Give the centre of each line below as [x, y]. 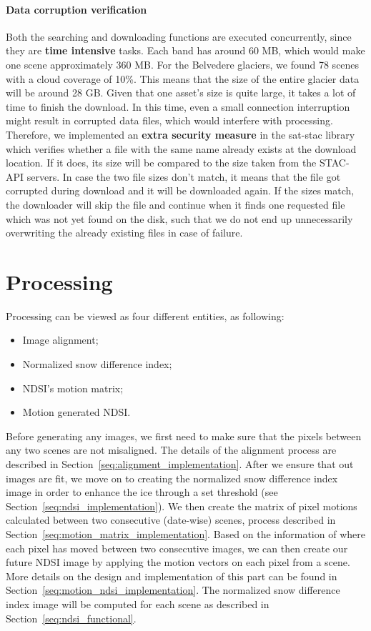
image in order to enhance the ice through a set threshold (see [142, 492]
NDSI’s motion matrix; [73, 388]
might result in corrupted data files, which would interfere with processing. [169, 120]
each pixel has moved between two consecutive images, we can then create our [177, 548]
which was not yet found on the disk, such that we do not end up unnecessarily [179, 218]
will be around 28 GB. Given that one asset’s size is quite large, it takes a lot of [181, 93]
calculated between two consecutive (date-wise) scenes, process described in [171, 520]
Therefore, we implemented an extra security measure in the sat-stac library [180, 134]
